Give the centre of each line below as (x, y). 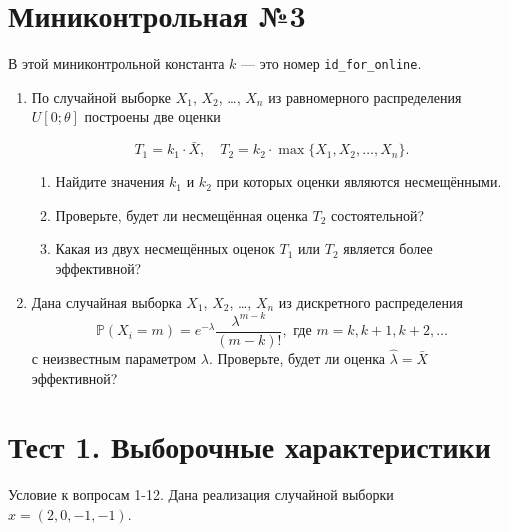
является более (388, 248)
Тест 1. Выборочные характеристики (249, 446)
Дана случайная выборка (106, 301)
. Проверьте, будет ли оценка (297, 357)
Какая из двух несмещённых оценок (165, 248)
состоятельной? (377, 214)
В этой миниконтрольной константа (116, 63)
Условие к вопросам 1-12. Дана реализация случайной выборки (201, 494)
